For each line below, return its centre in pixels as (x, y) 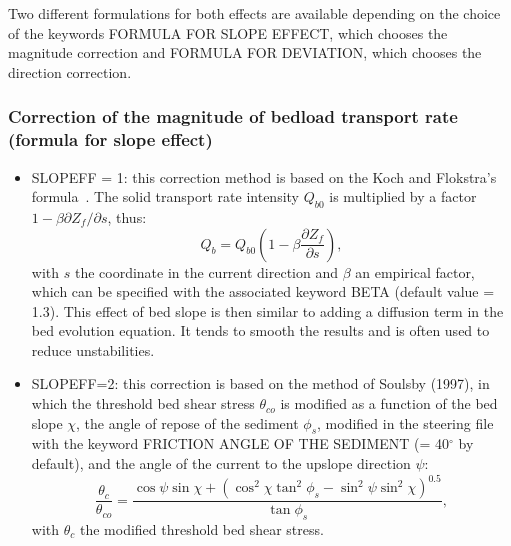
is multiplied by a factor (403, 196)
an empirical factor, (415, 271)
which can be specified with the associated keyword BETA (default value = (263, 291)
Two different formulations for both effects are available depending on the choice (254, 13)
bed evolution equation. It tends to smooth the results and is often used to (260, 330)
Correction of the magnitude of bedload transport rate (233, 116)
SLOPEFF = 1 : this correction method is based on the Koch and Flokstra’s (264, 176)
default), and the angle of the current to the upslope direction (221, 463)
